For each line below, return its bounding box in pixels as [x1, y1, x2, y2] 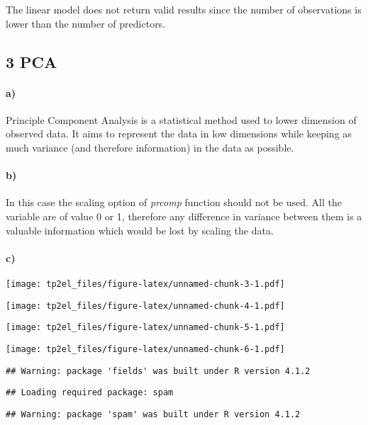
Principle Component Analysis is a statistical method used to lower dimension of [6, 112, 357, 127]
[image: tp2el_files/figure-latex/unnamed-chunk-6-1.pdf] [6, 344, 285, 354]
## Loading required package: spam [6, 387, 174, 398]
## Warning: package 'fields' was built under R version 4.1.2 [6, 365, 311, 376]
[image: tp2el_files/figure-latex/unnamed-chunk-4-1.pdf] [6, 300, 285, 311]
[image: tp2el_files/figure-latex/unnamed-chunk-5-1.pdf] [6, 322, 285, 333]
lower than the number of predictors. [6, 16, 166, 30]
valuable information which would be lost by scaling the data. [6, 222, 274, 237]
